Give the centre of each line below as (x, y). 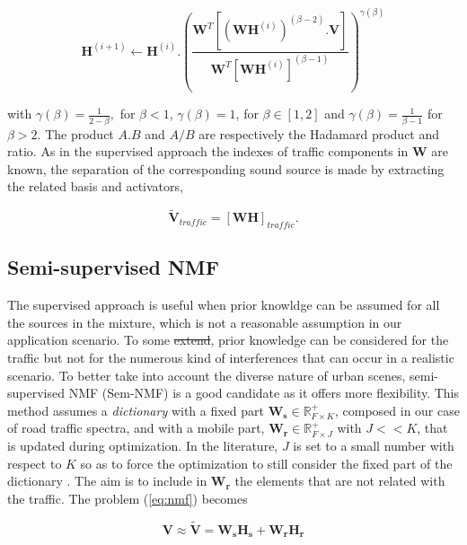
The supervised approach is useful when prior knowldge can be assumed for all (224, 305)
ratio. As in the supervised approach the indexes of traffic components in (208, 151)
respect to (35, 463)
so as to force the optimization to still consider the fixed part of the (266, 463)
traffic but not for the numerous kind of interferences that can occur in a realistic (231, 358)
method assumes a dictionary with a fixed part (136, 410)
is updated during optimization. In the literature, (143, 446)
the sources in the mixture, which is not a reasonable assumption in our (205, 322)
